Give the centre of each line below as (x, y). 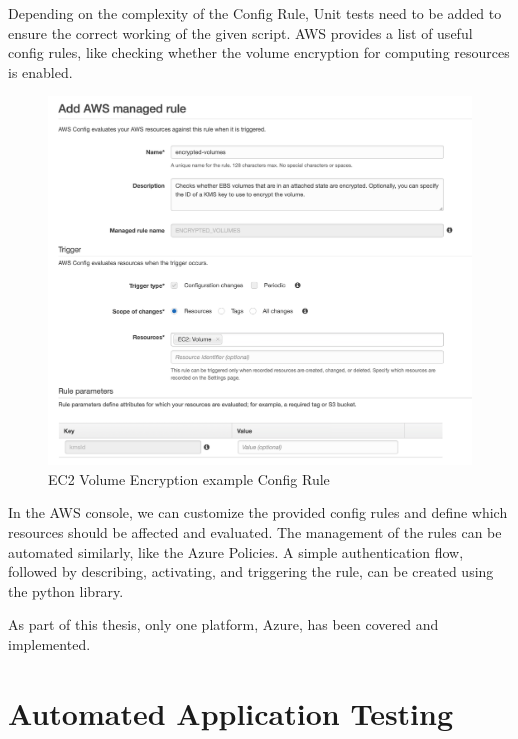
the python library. (66, 590)
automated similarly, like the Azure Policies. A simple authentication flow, (236, 551)
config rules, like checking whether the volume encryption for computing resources (259, 52)
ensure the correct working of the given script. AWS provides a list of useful (240, 32)
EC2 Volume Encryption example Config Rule (189, 478)
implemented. (49, 644)
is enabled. (40, 71)
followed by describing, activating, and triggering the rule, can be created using (251, 571)
